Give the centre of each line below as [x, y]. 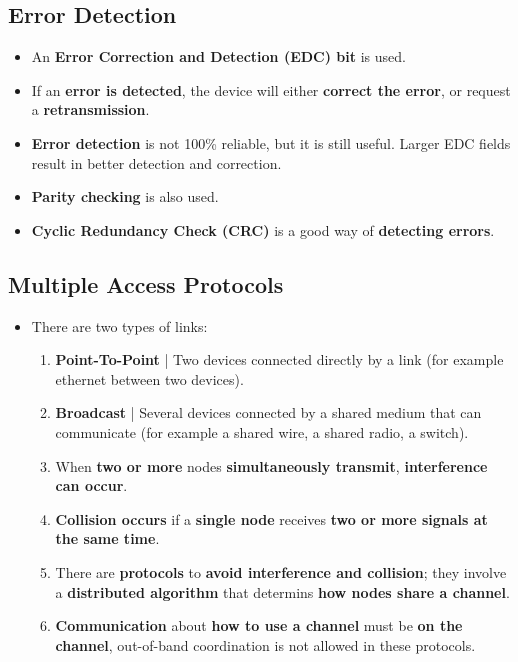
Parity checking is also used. [125, 196]
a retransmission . [90, 109]
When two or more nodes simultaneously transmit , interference [271, 465]
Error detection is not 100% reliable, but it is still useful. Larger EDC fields [271, 142]
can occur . [91, 485]
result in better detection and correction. [156, 162]
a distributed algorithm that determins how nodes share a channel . [282, 591]
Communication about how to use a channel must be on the [259, 625]
